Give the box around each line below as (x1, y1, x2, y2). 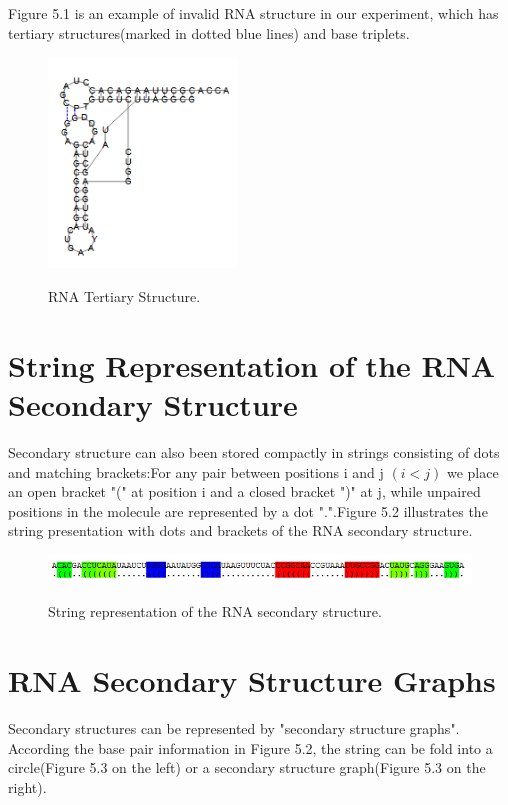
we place (446, 461, 499, 482)
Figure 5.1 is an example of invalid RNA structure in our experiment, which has (8, 3, 499, 23)
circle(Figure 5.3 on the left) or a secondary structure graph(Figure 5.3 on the (8, 757, 486, 778)
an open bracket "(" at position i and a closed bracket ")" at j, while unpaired (8, 481, 481, 502)
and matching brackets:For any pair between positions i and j (8, 461, 384, 482)
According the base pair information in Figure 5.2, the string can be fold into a (8, 737, 493, 758)
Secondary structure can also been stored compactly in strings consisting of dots (8, 441, 500, 462)
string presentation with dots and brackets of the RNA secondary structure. (8, 520, 473, 541)
